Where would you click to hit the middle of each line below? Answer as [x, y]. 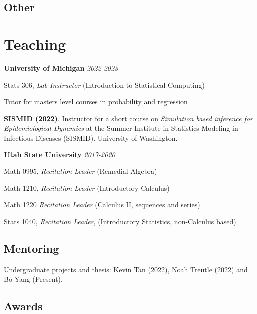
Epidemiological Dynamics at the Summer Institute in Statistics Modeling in [121, 128]
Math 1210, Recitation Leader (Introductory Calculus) [87, 188]
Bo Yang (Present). [33, 279]
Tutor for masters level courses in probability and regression [96, 101]
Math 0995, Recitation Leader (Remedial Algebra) [81, 171]
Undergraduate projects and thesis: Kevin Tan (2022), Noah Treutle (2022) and [126, 269]
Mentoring [32, 248]
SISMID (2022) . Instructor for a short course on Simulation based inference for [128, 118]
